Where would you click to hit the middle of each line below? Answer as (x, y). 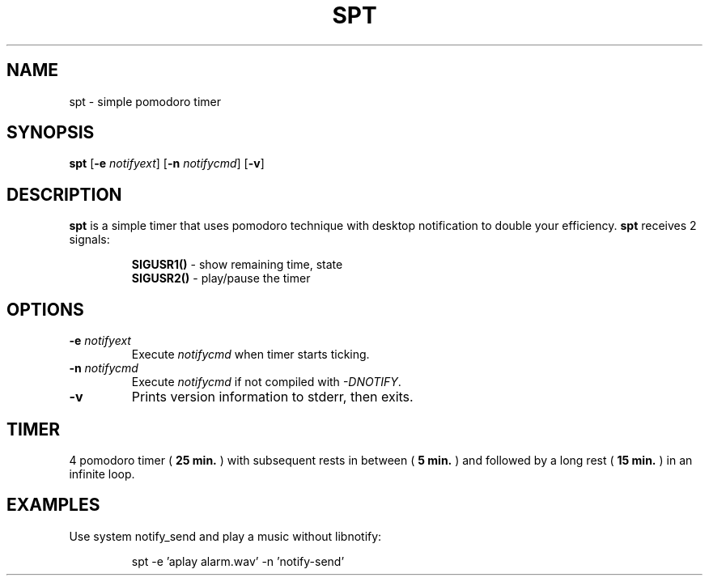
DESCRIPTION (64, 194)
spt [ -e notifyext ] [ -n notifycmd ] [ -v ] (167, 164)
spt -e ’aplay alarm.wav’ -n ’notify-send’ (238, 561)
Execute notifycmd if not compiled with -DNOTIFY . (266, 382)
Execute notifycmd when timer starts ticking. (250, 355)
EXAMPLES (53, 505)
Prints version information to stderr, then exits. (272, 397)
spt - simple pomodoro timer (145, 101)
